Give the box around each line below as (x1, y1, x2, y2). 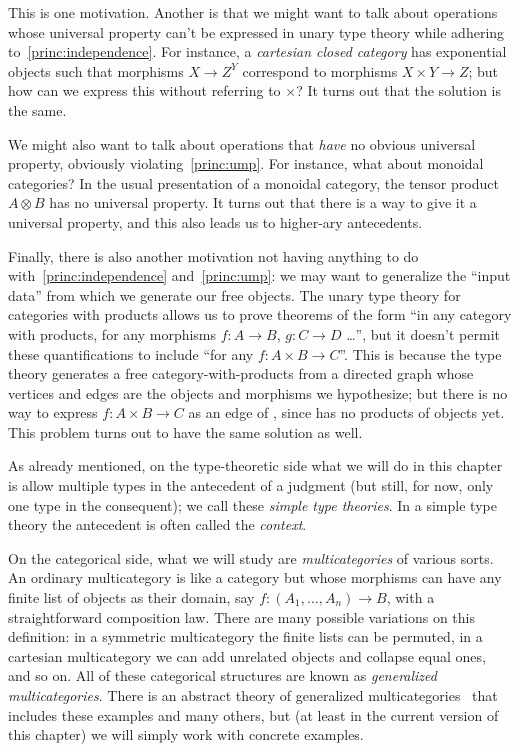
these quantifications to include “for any (8, 343, 254, 364)
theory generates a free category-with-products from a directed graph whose (8, 363, 474, 384)
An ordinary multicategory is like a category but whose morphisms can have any (8, 567, 502, 588)
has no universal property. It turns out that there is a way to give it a (49, 192, 477, 213)
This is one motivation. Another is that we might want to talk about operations (8, 2, 498, 22)
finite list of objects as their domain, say (8, 587, 255, 608)
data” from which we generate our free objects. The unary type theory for (8, 284, 461, 305)
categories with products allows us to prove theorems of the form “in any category (8, 304, 512, 325)
